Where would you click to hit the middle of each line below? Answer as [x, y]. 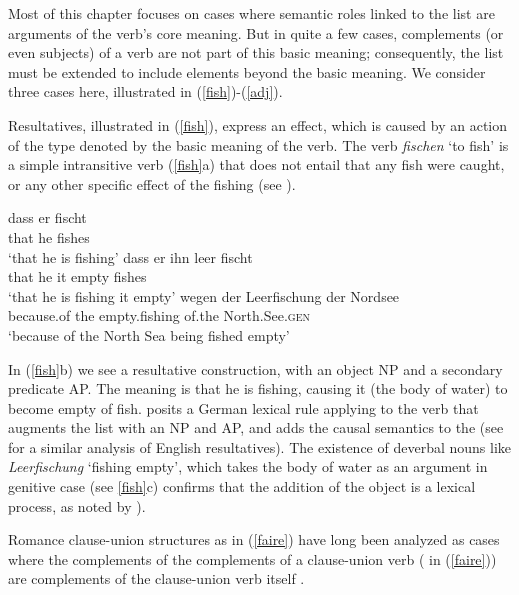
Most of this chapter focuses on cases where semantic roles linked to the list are [251, 13]
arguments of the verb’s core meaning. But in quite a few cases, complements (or [256, 32]
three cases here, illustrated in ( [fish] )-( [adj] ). [145, 91]
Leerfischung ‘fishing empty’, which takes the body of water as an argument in [248, 466]
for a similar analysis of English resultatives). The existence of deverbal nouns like [260, 446]
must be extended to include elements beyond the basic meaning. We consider [247, 71]
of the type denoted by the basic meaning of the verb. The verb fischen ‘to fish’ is [258, 144]
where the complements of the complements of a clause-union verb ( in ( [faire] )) [252, 558]
